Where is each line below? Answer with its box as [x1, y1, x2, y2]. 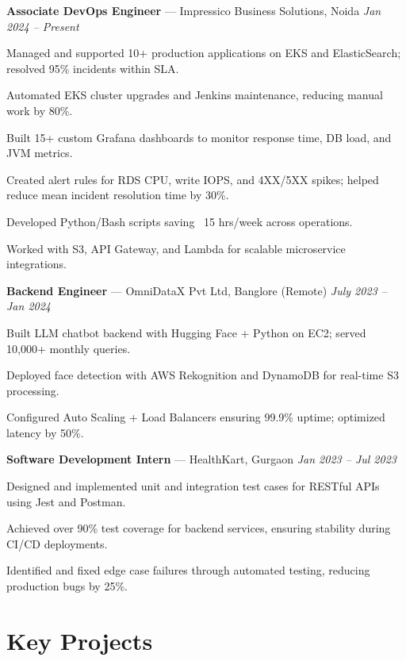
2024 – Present [6, 17, 79, 34]
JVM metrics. [6, 144, 73, 161]
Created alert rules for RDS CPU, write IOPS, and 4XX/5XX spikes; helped [6, 171, 379, 187]
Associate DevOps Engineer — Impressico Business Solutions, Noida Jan [6, 2, 381, 18]
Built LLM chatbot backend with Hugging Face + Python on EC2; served [6, 324, 366, 340]
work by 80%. [6, 102, 73, 118]
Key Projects [6, 624, 153, 656]
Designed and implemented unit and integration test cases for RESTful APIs [6, 478, 380, 494]
